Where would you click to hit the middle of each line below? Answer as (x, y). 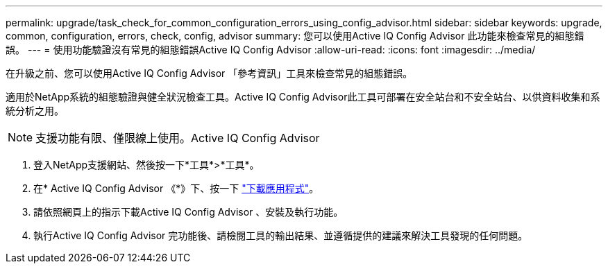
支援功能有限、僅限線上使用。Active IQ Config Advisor (178, 138)
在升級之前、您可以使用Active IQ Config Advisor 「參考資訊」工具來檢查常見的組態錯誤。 (209, 73)
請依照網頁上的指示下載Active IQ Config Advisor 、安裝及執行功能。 (188, 212)
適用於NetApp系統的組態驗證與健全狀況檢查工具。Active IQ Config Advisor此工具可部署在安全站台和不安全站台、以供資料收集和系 (303, 97)
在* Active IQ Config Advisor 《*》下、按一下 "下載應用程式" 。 (176, 188)
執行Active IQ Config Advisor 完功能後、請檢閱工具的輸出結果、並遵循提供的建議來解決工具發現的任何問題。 (281, 235)
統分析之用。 (35, 111)
